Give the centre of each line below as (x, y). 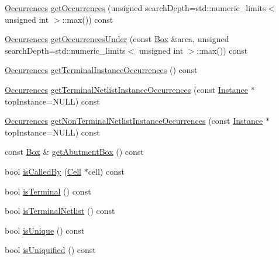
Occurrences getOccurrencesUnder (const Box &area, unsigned (117, 39)
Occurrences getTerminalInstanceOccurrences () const (101, 70)
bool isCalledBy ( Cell (43, 171)
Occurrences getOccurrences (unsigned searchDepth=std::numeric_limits (135, 8)
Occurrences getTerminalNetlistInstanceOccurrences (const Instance (126, 89)
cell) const (106, 171)
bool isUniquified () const (50, 250)
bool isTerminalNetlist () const (60, 211)
